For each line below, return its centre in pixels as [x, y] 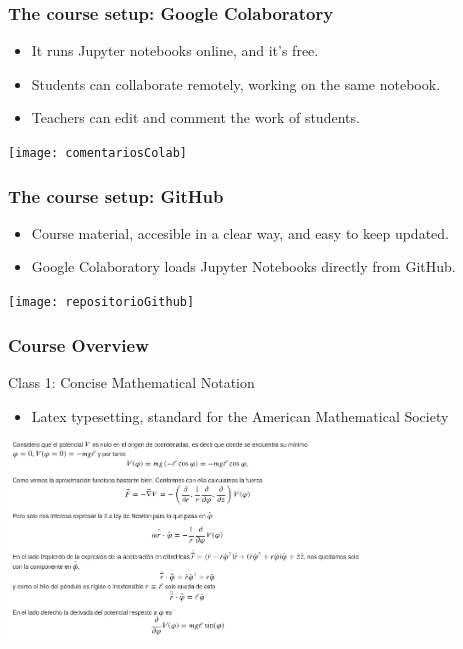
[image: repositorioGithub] [101, 302]
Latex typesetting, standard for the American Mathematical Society [240, 415]
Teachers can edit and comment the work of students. [195, 117]
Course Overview [78, 344]
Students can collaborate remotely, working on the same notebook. [236, 83]
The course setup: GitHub [116, 195]
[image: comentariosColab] [97, 153]
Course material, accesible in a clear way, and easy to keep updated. [240, 232]
